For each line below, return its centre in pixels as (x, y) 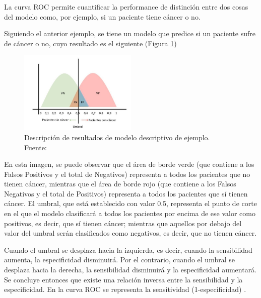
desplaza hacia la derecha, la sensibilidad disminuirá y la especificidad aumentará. (130, 270)
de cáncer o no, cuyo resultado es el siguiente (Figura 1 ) (90, 43)
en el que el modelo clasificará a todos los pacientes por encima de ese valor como (130, 213)
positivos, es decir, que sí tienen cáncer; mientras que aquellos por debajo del (123, 223)
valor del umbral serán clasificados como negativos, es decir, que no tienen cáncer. (130, 233)
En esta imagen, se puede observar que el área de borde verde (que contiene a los (129, 164)
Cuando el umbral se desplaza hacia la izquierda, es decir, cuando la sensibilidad (128, 250)
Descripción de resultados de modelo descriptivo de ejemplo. (117, 137)
